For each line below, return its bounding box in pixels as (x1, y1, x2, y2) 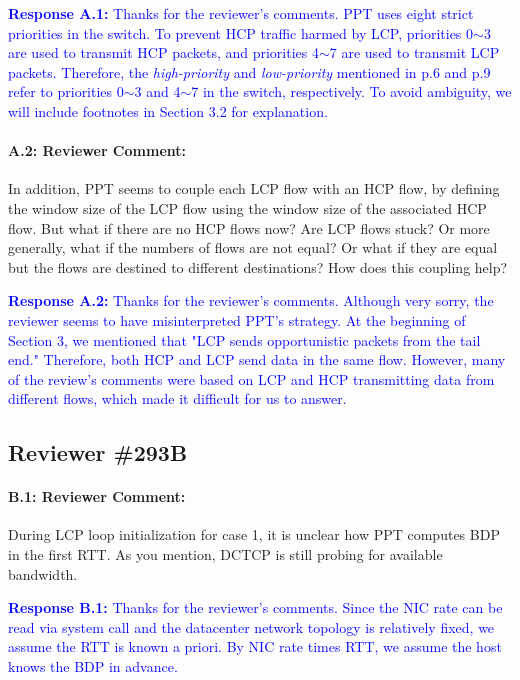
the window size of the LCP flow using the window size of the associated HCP (8, 197, 487, 218)
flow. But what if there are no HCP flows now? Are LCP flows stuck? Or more (8, 217, 490, 238)
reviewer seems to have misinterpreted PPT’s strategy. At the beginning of (8, 309, 466, 330)
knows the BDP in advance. (8, 656, 178, 677)
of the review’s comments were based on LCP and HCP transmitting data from (8, 368, 495, 389)
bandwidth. (8, 563, 78, 584)
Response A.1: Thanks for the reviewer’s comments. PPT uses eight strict (8, 3, 474, 23)
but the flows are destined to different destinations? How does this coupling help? (8, 256, 508, 277)
